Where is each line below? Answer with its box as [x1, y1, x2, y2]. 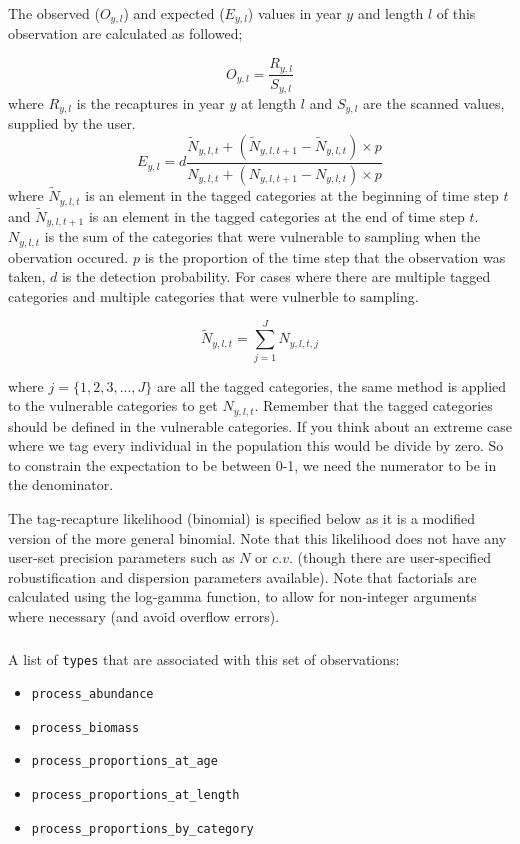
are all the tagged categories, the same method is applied [157, 375, 507, 396]
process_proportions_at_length [31, 788, 240, 803]
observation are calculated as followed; [8, 23, 243, 44]
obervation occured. [8, 246, 129, 267]
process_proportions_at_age [31, 754, 218, 769]
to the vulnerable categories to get [8, 395, 218, 416]
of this [436, 3, 476, 23]
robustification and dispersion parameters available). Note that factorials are [8, 566, 477, 587]
